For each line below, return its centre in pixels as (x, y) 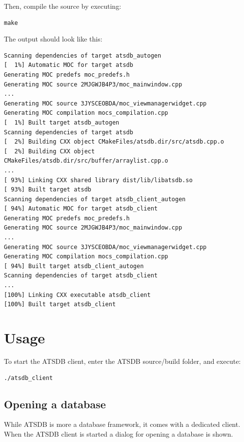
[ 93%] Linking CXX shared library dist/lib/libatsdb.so (98, 180)
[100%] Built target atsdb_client (60, 305)
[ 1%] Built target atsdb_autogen (62, 122)
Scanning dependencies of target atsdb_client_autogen (95, 199)
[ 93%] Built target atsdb (48, 190)
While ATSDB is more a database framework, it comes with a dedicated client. (122, 424)
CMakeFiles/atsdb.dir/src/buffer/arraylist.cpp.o (86, 161)
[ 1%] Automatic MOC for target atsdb (69, 65)
